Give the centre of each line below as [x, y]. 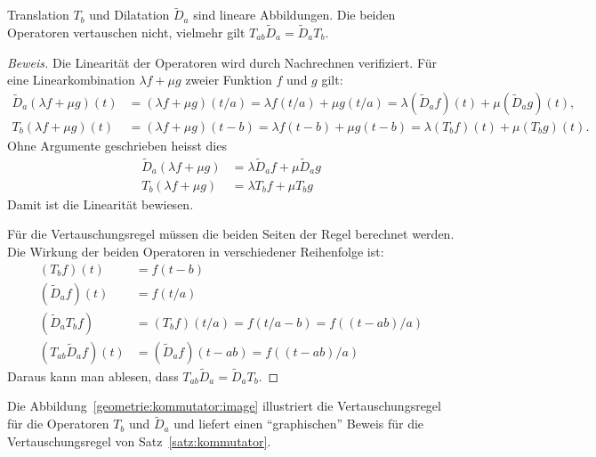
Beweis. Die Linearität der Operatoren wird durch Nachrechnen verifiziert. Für [222, 62]
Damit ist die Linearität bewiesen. [101, 204]
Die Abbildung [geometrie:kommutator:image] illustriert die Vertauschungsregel [224, 406]
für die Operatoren [58, 424]
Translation [38, 15]
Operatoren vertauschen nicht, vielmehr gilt [126, 33]
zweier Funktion [229, 80]
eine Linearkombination [71, 80]
